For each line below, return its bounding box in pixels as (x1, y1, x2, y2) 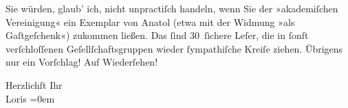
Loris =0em (6, 91, 55, 105)
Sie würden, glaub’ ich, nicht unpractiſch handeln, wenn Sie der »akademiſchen (6, 1, 338, 15)
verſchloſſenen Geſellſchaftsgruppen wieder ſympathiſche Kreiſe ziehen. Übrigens (6, 41, 343, 55)
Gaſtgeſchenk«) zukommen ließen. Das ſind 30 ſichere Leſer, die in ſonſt (6, 28, 309, 42)
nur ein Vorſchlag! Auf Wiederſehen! (6, 55, 158, 69)
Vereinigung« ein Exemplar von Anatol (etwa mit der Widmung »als (6, 14, 295, 29)
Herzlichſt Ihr (6, 77, 63, 92)
